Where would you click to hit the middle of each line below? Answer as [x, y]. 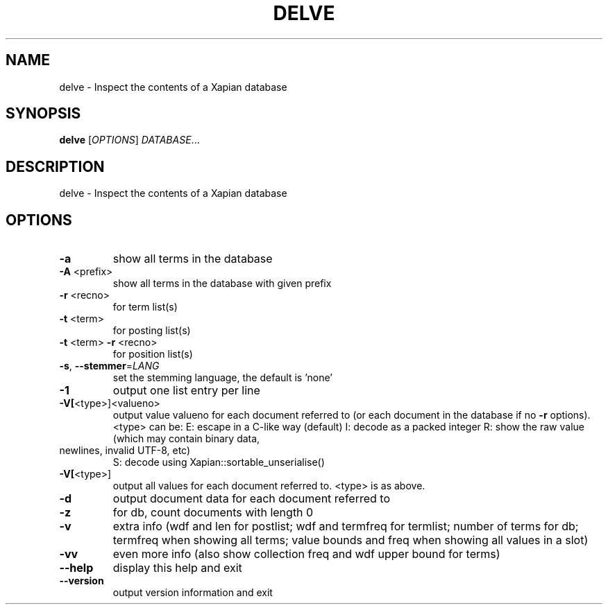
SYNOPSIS [43, 114]
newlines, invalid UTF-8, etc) [125, 451]
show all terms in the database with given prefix [222, 284]
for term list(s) [145, 307]
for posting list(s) [152, 331]
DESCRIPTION [55, 166]
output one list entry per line [186, 391]
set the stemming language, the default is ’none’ [222, 378]
